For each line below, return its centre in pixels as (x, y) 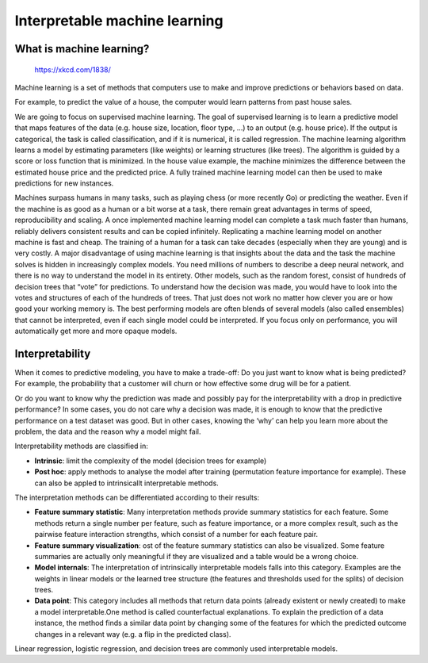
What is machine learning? (82, 49)
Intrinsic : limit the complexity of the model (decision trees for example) (151, 461)
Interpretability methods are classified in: (81, 446)
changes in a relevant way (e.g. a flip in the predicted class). (133, 634)
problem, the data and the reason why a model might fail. (108, 431)
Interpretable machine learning (119, 21)
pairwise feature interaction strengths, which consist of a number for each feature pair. (176, 535)
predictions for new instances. (64, 183)
